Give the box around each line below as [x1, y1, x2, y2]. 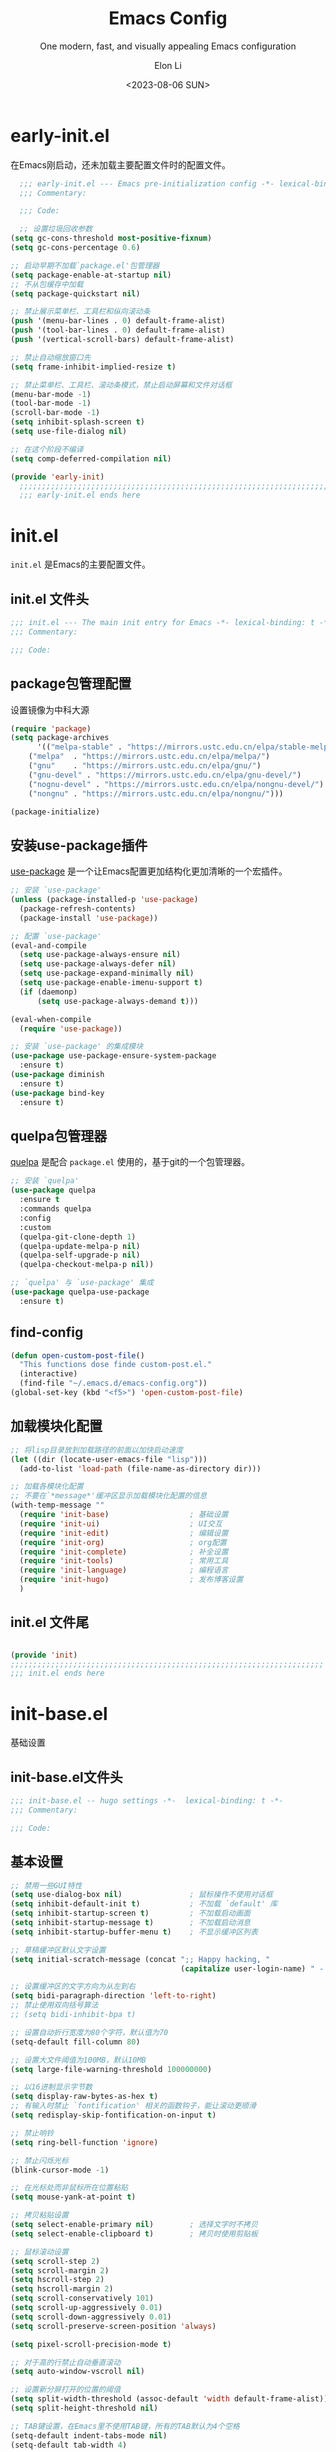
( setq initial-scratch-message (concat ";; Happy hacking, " [10, 1954, 271, 1964]
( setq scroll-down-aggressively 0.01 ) [10, 2312, 172, 2322]
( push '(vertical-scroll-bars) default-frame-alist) [10, 335, 235, 345]
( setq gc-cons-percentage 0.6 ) [10, 243, 141, 253]
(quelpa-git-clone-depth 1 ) [19, 1232, 137, 1242]
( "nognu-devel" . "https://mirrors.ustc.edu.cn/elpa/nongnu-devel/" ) [28, 779, 325, 789]
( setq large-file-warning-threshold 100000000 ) [10, 2064, 213, 2074]
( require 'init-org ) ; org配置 [19, 1537, 227, 1547]
